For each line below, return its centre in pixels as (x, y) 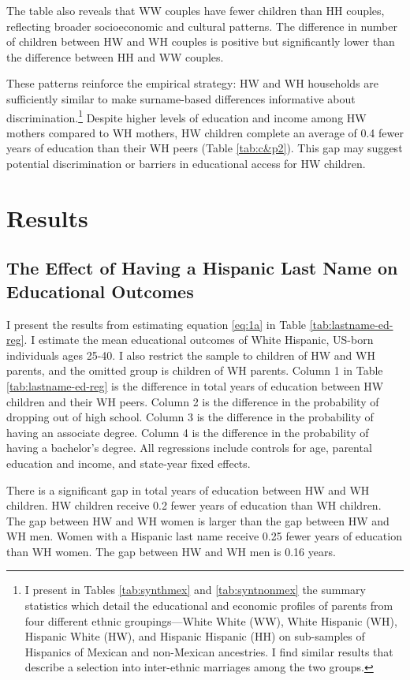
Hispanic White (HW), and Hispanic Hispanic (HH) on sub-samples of (195, 636)
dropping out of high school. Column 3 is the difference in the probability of (190, 417)
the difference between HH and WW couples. (115, 56)
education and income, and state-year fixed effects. (129, 463)
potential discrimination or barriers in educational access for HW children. (186, 163)
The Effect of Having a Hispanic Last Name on (202, 268)
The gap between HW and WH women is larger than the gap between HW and (198, 520)
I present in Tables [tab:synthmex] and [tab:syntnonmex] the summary (195, 590)
